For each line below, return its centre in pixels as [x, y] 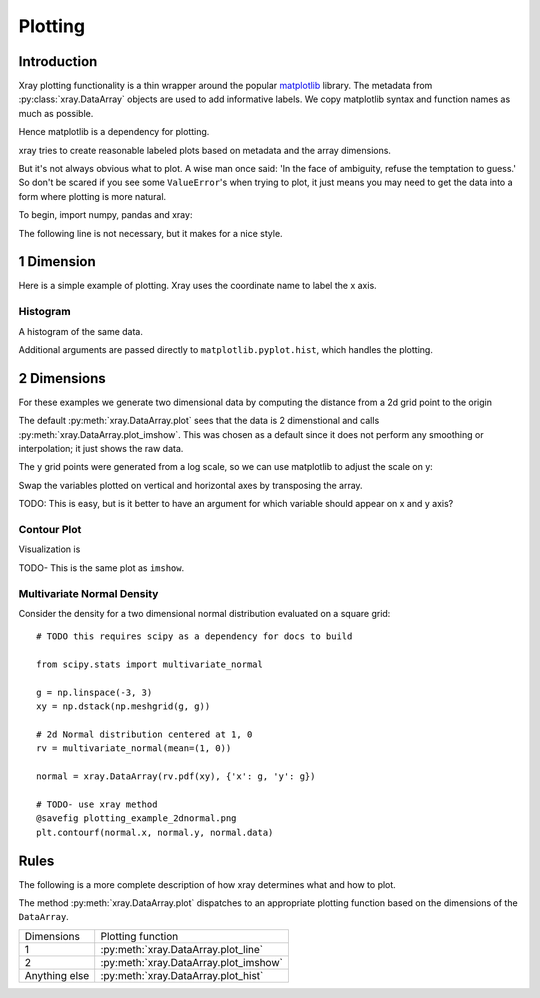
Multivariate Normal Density [88, 593]
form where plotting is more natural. [92, 196]
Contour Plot [50, 530]
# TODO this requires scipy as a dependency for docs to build [194, 636]
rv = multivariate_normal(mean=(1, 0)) [134, 748]
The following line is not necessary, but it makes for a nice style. [151, 233]
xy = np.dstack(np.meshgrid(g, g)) [123, 706]
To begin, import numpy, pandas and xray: [105, 215]
